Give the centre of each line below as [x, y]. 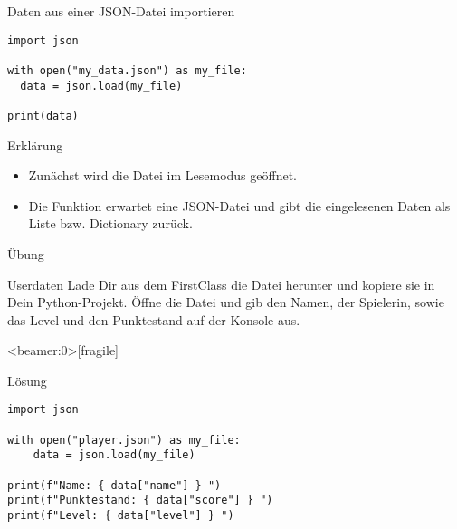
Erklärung [35, 144]
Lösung [27, 380]
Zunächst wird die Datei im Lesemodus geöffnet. [162, 175]
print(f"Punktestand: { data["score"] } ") [140, 500]
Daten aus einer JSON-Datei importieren [121, 11]
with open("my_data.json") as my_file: [127, 70]
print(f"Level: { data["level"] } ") [121, 516]
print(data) [43, 115]
